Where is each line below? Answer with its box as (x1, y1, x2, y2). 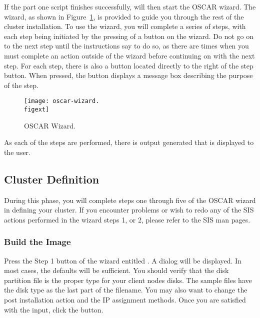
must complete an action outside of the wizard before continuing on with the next (4, 50, 255, 60)
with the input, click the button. (4, 304, 103, 314)
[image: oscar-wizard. (24, 97, 99, 105)
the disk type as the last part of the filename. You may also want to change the (4, 284, 247, 295)
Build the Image (4, 235, 71, 248)
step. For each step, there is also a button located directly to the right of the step (4, 60, 253, 70)
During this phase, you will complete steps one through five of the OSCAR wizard (4, 194, 256, 205)
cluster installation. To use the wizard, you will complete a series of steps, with (4, 21, 246, 31)
